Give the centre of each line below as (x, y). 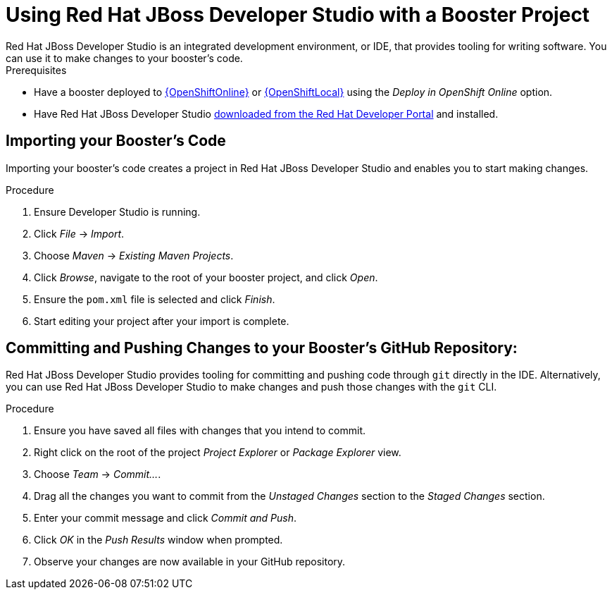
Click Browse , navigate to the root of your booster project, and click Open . (206, 277)
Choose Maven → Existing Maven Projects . (134, 255)
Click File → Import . (79, 233)
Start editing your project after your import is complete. (162, 321)
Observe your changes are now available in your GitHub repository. (190, 562)
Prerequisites (36, 70)
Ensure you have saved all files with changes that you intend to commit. (200, 431)
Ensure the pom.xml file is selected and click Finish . (155, 299)
